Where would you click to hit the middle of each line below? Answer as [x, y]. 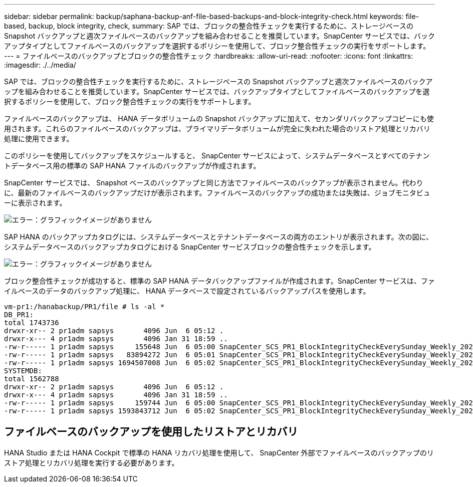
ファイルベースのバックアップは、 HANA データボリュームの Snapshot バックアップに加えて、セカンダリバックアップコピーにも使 [219, 118]
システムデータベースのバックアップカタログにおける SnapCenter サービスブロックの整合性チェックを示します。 [190, 247]
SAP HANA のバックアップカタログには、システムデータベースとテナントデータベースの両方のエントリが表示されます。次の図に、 [219, 237]
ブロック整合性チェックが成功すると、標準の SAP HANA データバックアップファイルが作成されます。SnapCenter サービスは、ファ [219, 281]
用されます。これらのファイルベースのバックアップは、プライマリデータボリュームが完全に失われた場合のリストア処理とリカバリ [217, 129]
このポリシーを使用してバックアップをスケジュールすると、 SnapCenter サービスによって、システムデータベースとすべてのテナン [217, 156]
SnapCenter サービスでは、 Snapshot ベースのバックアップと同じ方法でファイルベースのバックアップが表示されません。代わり [214, 183]
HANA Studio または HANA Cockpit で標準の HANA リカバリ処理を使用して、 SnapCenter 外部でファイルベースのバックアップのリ [219, 452]
